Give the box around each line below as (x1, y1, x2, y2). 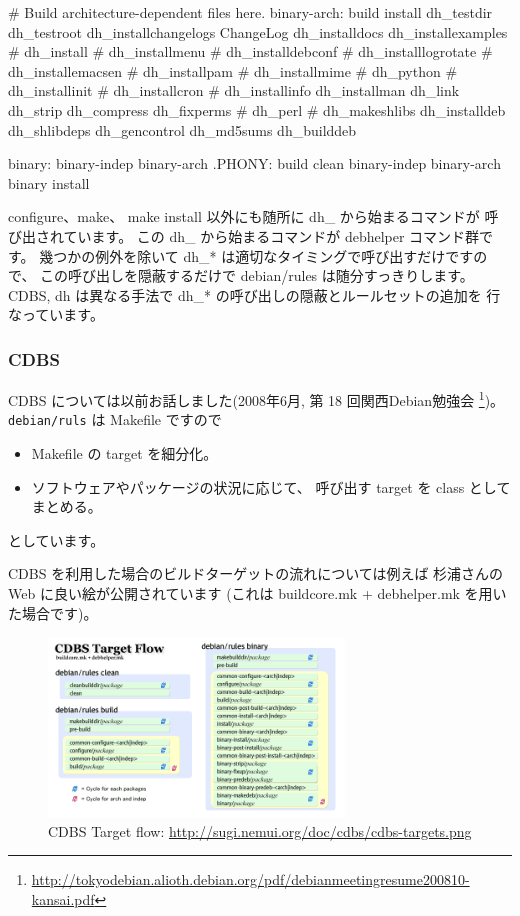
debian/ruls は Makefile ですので (8, 409, 222, 430)
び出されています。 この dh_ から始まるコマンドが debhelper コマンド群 (8, 225, 480, 246)
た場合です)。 (8, 602, 98, 623)
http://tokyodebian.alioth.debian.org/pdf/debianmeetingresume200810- (31, 869, 470, 890)
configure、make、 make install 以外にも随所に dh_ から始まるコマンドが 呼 (8, 206, 499, 227)
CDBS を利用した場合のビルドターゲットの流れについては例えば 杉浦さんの (8, 563, 504, 584)
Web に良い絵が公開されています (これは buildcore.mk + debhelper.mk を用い (8, 583, 507, 603)
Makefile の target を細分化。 (31, 443, 218, 464)
